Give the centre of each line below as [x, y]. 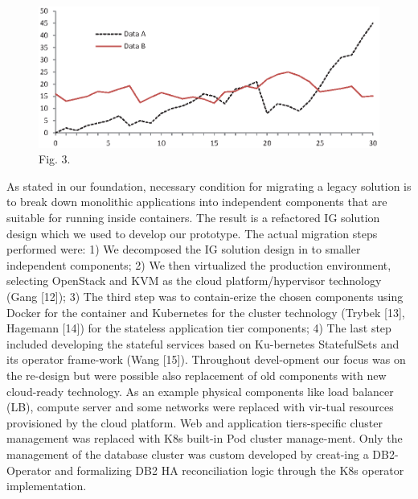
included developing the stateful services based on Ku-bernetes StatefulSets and [203, 343]
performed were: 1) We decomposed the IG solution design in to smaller [184, 249]
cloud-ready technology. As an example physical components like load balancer [200, 391]
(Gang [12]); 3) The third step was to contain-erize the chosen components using [205, 296]
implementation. [47, 486]
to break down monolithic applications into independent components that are [197, 202]
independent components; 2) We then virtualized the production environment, [199, 264]
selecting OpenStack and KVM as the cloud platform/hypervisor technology [194, 280]
